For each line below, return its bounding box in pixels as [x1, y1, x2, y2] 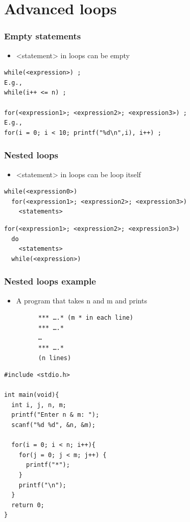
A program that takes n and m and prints [16, 295, 147, 305]
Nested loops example [4, 275, 96, 288]
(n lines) [38, 354, 72, 362]
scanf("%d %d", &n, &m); [11, 421, 96, 429]
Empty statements [4, 30, 81, 42]
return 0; [11, 501, 44, 509]
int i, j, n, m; [11, 401, 66, 409]
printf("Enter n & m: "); [11, 411, 100, 419]
